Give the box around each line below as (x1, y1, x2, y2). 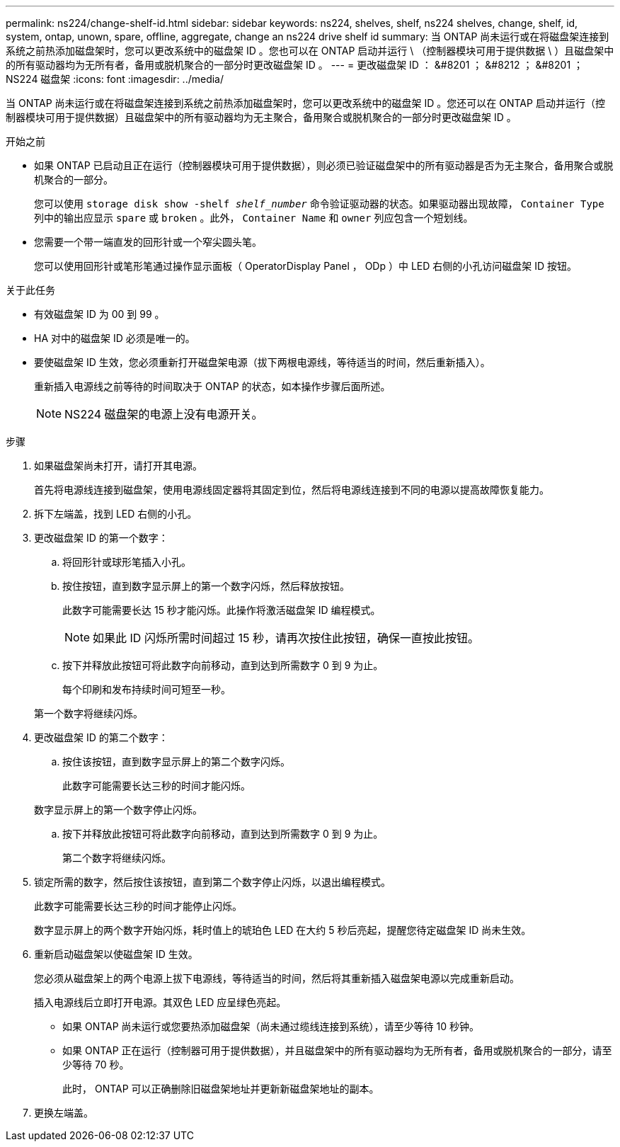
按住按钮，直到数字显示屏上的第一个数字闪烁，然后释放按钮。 (62, 580, 350, 592)
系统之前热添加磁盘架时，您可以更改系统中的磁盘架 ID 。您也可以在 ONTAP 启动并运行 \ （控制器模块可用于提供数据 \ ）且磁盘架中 (6, 45, 614, 57)
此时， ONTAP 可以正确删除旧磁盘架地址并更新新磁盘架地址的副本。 (62, 1083, 379, 1095)
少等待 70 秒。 (62, 1058, 130, 1071)
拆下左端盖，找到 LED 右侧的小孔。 (34, 508, 197, 520)
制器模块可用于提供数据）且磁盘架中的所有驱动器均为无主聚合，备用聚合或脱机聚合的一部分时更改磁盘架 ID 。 (6, 111, 517, 123)
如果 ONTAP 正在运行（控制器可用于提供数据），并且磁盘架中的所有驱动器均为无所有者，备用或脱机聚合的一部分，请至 (62, 1044, 612, 1056)
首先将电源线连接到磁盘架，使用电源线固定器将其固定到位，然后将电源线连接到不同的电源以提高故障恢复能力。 (34, 484, 549, 496)
